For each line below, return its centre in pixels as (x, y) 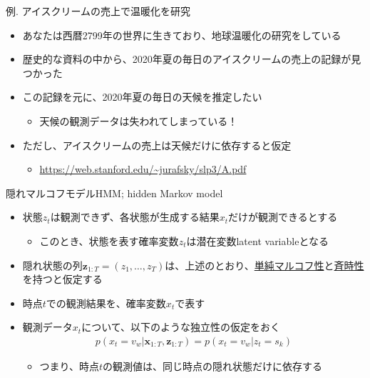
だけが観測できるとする (283, 217)
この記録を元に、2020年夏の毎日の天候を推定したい (142, 97)
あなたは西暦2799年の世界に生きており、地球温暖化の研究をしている (182, 35)
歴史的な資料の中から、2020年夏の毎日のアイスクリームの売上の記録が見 (192, 59)
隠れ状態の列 (52, 265)
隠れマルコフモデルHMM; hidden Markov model (114, 193)
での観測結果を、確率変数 (106, 303)
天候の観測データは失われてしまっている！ (139, 120)
